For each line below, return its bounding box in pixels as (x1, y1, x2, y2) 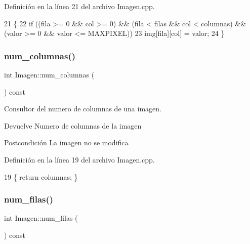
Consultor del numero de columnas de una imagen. (4, 103, 161, 114)
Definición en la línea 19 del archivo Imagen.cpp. (4, 154, 155, 165)
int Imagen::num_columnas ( (4, 69, 95, 79)
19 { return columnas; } (4, 171, 78, 182)
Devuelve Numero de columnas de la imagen (4, 120, 142, 131)
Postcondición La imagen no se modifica (4, 137, 129, 148)
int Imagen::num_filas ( (4, 213, 78, 223)
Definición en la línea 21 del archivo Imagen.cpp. (4, 1, 155, 11)
